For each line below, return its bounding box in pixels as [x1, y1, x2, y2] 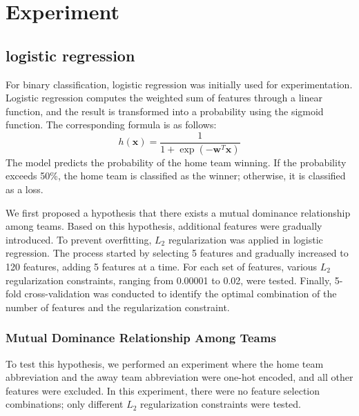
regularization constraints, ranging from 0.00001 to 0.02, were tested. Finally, [6, 273, 332, 287]
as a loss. [6, 182, 43, 197]
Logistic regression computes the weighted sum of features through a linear [6, 90, 322, 105]
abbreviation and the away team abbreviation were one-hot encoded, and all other [6, 370, 353, 384]
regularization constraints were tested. [140, 397, 301, 411]
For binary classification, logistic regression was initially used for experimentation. [6, 77, 353, 91]
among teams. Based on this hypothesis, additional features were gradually [6, 219, 322, 233]
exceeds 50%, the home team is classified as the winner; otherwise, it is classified [6, 168, 346, 183]
